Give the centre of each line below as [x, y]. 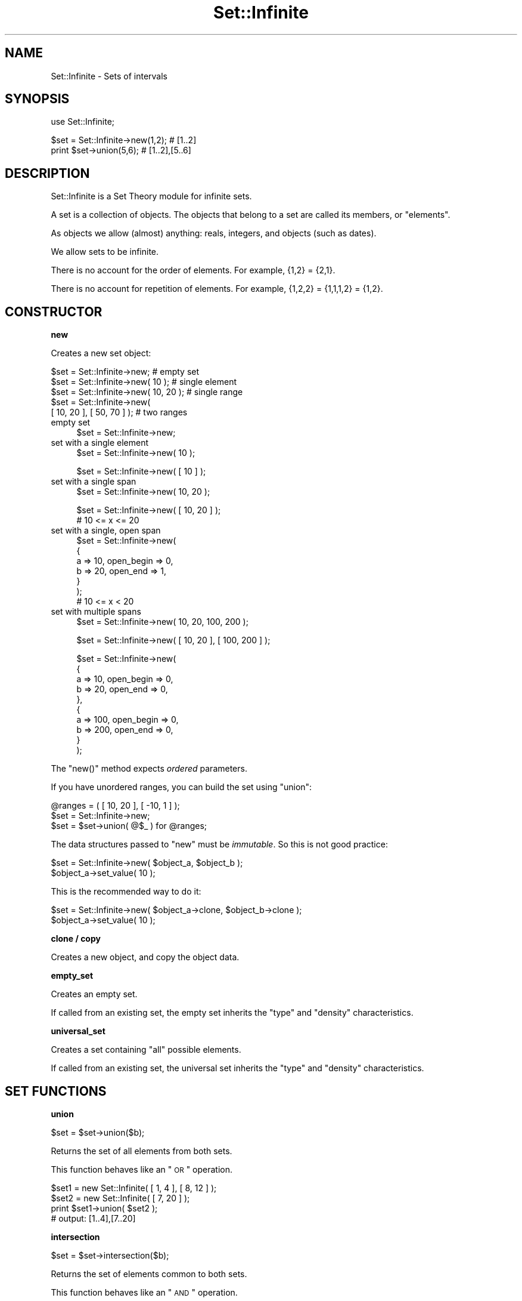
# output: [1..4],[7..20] [93, 1218]
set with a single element [100, 443]
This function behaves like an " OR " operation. [142, 1169]
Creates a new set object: [101, 353]
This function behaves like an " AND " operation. [144, 1292]
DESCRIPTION [47, 173]
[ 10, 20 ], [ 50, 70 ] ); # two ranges [119, 412]
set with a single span [94, 482]
